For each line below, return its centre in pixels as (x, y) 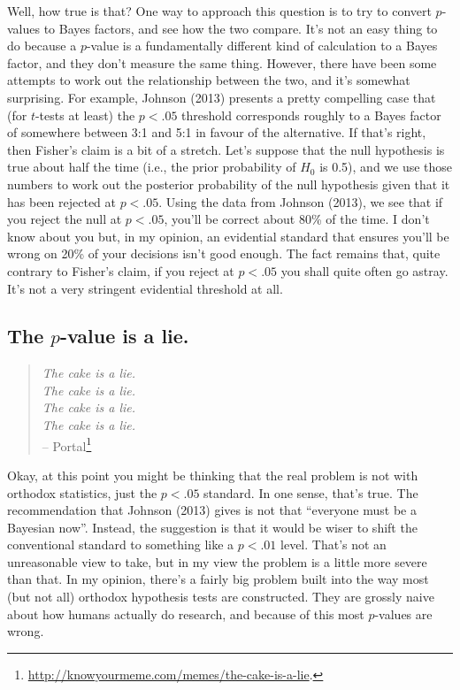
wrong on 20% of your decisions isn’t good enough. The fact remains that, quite (224, 253)
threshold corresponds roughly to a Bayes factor (311, 115)
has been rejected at (61, 201)
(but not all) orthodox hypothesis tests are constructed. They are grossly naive (221, 597)
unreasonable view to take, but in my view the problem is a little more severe (217, 561)
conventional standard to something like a (121, 544)
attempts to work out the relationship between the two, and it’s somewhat (209, 80)
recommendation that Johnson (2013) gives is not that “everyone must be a (212, 510)
